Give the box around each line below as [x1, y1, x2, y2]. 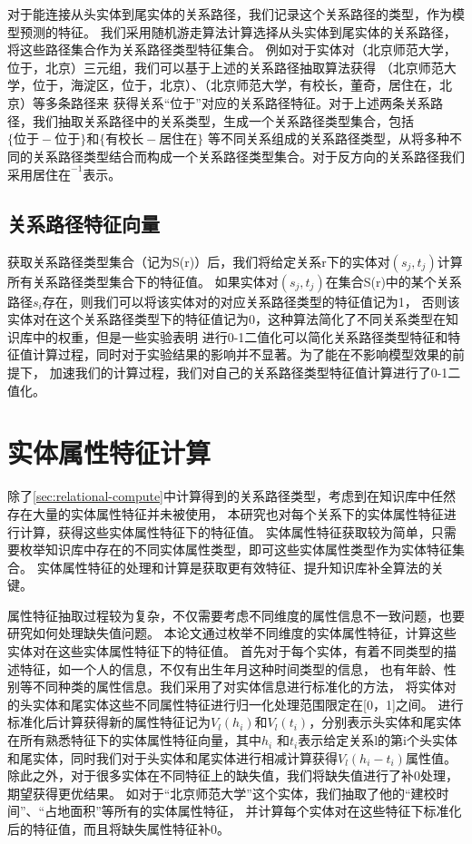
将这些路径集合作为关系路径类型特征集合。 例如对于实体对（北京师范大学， [7, 40, 457, 59]
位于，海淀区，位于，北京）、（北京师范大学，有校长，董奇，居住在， [32, 75, 439, 94]
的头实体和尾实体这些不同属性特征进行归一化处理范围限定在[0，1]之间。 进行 [7, 694, 464, 713]
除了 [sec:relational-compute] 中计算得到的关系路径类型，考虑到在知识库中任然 [7, 486, 457, 505]
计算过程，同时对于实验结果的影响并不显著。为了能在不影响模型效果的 [32, 345, 452, 364]
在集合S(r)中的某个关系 [325, 271, 462, 290]
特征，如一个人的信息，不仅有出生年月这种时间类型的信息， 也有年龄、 [19, 659, 444, 678]
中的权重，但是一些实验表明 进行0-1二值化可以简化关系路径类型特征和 [32, 327, 448, 346]
